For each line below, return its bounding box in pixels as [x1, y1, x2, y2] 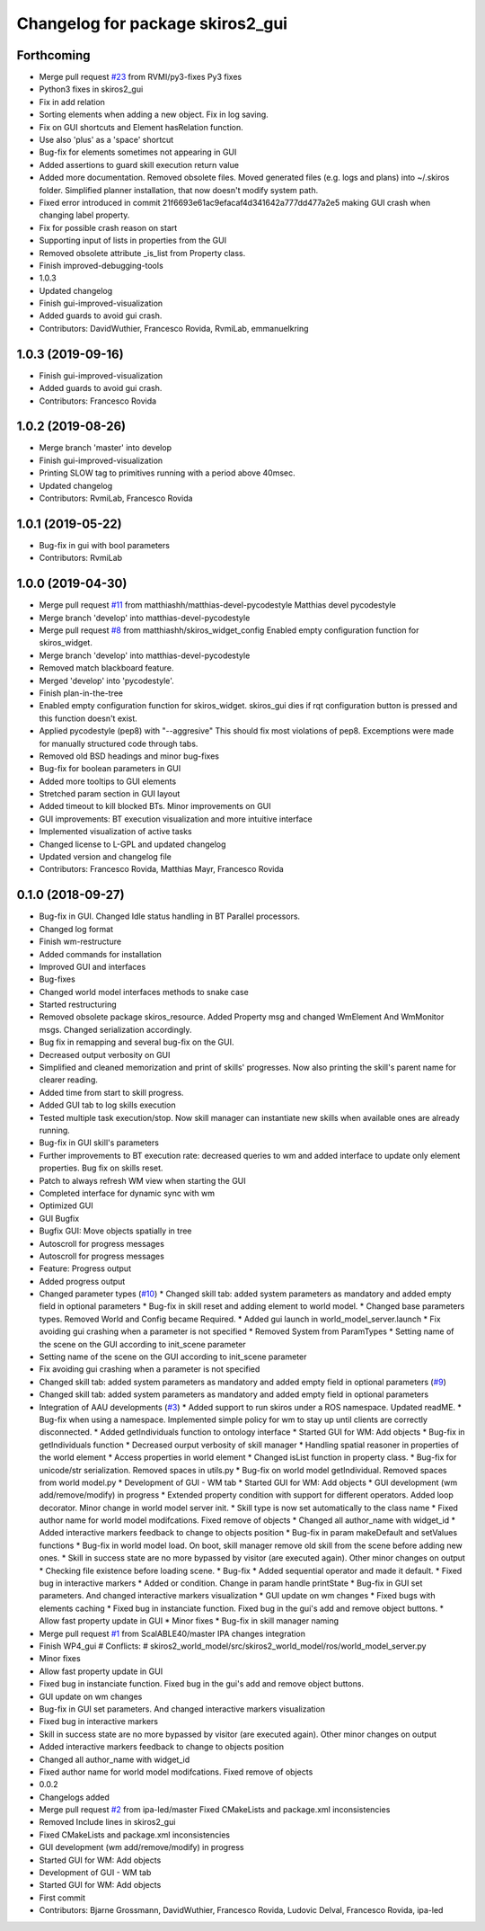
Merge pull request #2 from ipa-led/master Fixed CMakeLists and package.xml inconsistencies [39, 1804, 391, 1815]
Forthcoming [16, 48, 91, 63]
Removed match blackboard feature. [39, 663, 174, 673]
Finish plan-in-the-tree [39, 688, 123, 699]
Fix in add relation [39, 96, 105, 107]
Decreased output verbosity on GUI [39, 1049, 171, 1060]
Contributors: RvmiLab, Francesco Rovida [39, 493, 193, 503]
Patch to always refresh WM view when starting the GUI [39, 1175, 246, 1186]
